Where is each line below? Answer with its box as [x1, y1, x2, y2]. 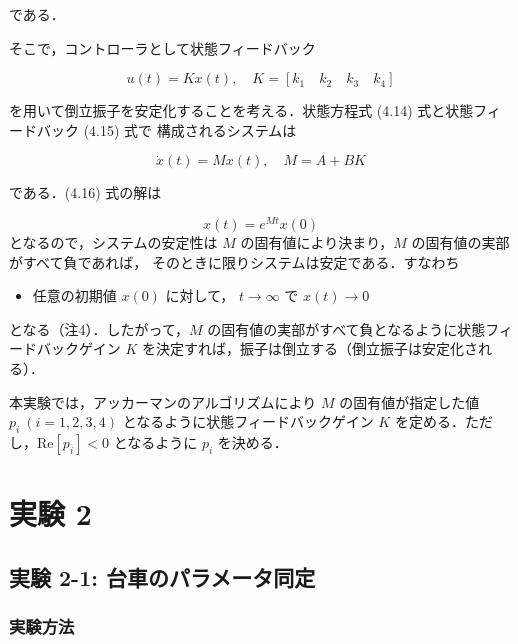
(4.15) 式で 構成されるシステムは [83, 119, 297, 140]
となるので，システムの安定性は [9, 232, 218, 253]
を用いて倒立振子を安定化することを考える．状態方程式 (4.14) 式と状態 [9, 100, 474, 121]
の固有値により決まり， [240, 232, 394, 253]
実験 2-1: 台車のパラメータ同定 [9, 561, 316, 592]
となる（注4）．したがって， [9, 318, 189, 339]
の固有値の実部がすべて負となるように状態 [207, 318, 486, 339]
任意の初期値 [32, 285, 117, 306]
